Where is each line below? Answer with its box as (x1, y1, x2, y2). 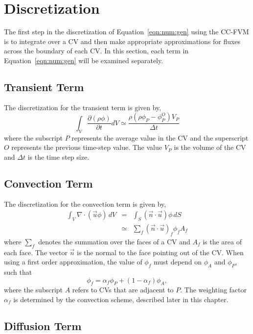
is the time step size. (27, 151, 90, 162)
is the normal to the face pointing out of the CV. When (77, 247, 244, 257)
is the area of (203, 236, 242, 246)
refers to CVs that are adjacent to (72, 285, 174, 295)
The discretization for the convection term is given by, (4, 198, 166, 209)
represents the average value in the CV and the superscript (71, 132, 249, 143)
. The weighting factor (180, 285, 247, 295)
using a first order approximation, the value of (4, 257, 142, 267)
